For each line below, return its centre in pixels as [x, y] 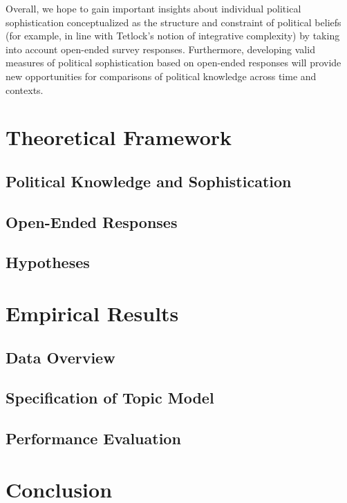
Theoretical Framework [119, 137]
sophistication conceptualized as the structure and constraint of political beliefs [173, 22]
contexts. [25, 89]
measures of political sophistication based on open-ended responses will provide [173, 63]
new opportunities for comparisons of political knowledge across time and [161, 76]
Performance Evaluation [93, 438]
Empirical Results [92, 313]
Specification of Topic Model [110, 398]
